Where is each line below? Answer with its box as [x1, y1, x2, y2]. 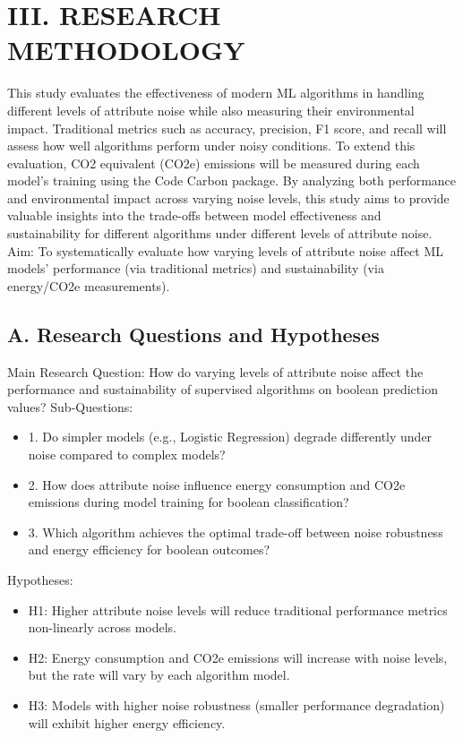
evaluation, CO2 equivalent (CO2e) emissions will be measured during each [7, 153, 420, 172]
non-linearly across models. [28, 618, 176, 637]
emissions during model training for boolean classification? [28, 493, 349, 511]
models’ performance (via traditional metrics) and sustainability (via [7, 259, 384, 278]
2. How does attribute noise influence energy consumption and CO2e [28, 475, 406, 493]
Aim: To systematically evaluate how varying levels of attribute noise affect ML [7, 241, 444, 260]
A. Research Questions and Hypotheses [7, 320, 380, 348]
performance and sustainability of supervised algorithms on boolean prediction [7, 380, 438, 399]
